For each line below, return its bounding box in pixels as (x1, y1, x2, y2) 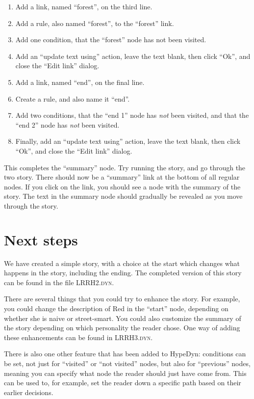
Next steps (4, 229, 78, 249)
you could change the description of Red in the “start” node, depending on (4, 303, 229, 313)
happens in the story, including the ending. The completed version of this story (4, 267, 242, 278)
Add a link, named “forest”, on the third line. (15, 1, 152, 11)
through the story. (4, 200, 58, 211)
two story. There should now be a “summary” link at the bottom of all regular (4, 172, 240, 182)
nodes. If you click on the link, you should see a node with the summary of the (4, 181, 241, 191)
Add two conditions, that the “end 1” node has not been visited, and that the (15, 110, 249, 120)
